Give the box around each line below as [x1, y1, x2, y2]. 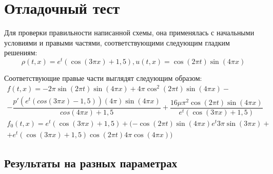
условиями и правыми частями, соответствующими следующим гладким [4, 37, 230, 48]
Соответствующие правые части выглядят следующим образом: [4, 72, 202, 83]
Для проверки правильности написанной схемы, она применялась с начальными [4, 27, 255, 38]
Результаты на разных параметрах [4, 155, 178, 171]
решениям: [4, 47, 37, 58]
